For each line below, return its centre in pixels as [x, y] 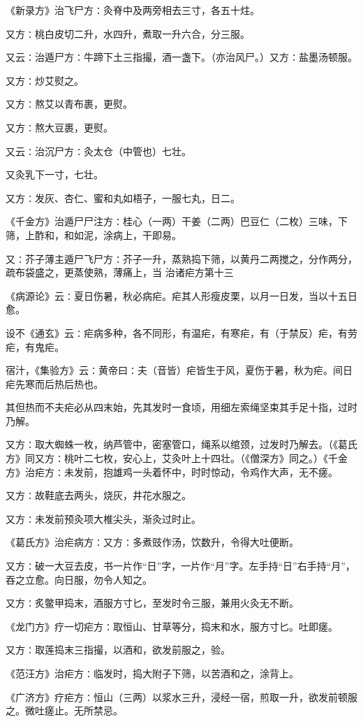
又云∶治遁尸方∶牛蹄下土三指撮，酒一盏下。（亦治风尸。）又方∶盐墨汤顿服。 [181, 57]
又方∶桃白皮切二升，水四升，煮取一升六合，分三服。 [128, 33]
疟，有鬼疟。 [35, 346]
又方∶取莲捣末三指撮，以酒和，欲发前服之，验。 [118, 650]
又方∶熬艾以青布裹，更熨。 [69, 104]
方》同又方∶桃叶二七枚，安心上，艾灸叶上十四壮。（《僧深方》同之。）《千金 [177, 458]
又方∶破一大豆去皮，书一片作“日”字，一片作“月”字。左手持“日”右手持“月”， [180, 566]
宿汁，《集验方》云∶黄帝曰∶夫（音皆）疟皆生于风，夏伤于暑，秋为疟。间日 [179, 370]
